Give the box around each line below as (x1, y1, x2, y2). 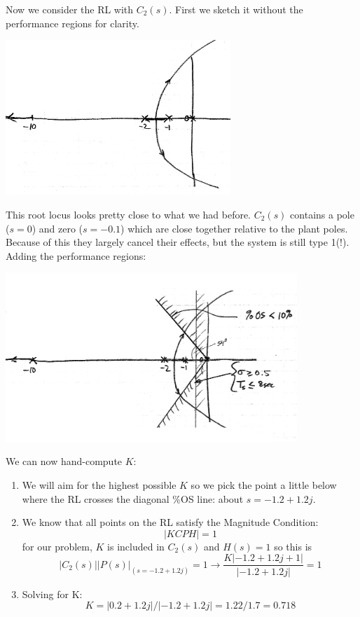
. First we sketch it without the (169, 2, 303, 16)
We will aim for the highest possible (22, 478, 176, 492)
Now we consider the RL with (6, 2, 134, 16)
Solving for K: (22, 586, 83, 601)
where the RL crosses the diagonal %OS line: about (22, 491, 244, 506)
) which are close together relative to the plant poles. (120, 221, 348, 235)
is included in (107, 539, 165, 553)
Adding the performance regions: (6, 248, 146, 263)
